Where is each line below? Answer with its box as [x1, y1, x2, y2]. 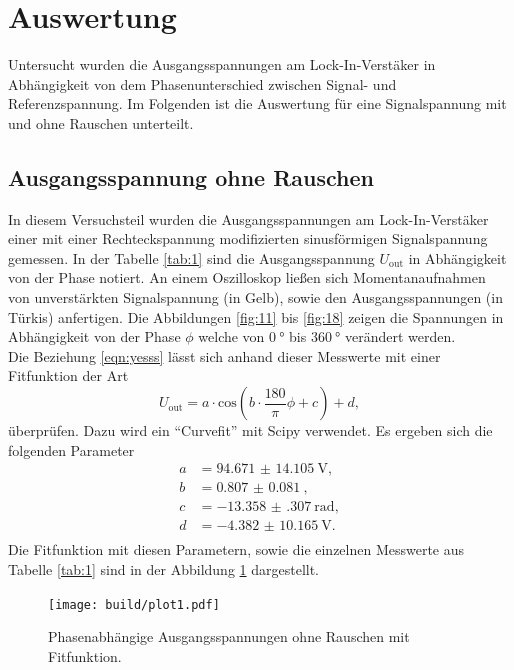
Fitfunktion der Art [8, 365, 129, 386]
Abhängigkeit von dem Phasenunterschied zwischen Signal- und [8, 73, 397, 94]
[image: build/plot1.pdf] [48, 597, 220, 612]
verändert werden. [344, 326, 456, 347]
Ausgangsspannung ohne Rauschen [8, 161, 374, 192]
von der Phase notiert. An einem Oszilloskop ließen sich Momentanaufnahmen [8, 267, 486, 288]
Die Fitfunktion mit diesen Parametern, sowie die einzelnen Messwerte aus [8, 539, 465, 560]
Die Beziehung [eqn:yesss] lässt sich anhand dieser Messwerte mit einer [8, 345, 441, 366]
